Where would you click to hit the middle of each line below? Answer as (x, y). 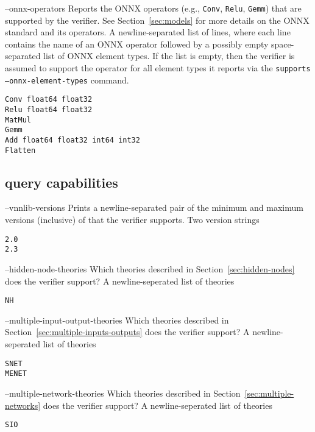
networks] (23, 405)
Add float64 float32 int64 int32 (73, 140)
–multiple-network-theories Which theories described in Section (123, 393)
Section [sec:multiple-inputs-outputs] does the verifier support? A (127, 332)
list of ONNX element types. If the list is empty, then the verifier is (169, 56)
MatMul (18, 120)
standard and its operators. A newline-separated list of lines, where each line (148, 32)
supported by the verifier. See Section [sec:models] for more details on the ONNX (157, 20)
